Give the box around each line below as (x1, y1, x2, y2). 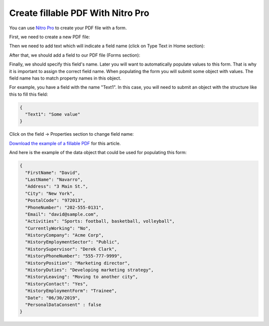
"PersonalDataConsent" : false (25, 302, 102, 308)
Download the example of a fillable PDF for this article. (9, 140, 121, 146)
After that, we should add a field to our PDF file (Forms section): (9, 52, 140, 58)
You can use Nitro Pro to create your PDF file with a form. (9, 25, 127, 31)
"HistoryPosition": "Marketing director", (25, 260, 131, 266)
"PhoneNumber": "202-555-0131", (25, 204, 104, 210)
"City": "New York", (25, 190, 75, 196)
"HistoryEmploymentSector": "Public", (25, 239, 120, 245)
